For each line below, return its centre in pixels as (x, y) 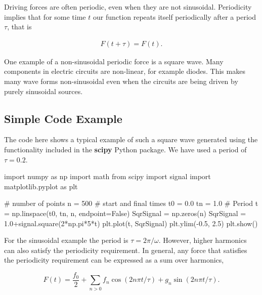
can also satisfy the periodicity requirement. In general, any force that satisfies (126, 250)
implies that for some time (45, 16)
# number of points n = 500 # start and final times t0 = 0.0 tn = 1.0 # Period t (131, 203)
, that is (19, 27)
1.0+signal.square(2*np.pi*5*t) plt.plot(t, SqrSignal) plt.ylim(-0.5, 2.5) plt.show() (131, 223)
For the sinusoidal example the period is (66, 240)
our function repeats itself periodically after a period (174, 16)
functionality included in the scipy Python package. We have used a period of (125, 149)
